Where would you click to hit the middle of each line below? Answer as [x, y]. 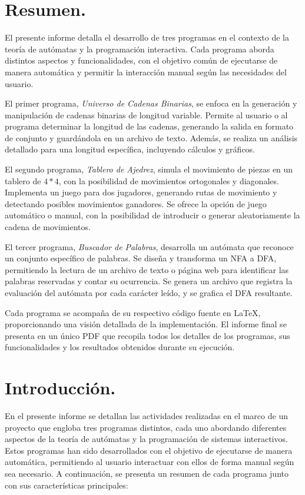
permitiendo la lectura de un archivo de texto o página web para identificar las [147, 269]
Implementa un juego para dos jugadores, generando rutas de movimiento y [141, 192]
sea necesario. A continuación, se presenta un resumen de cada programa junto [147, 474]
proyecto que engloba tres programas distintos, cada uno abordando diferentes [146, 427]
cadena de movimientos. [48, 227]
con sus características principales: [67, 485]
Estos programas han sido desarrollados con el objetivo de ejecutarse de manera [149, 450]
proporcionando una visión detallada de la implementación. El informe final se [146, 324]
